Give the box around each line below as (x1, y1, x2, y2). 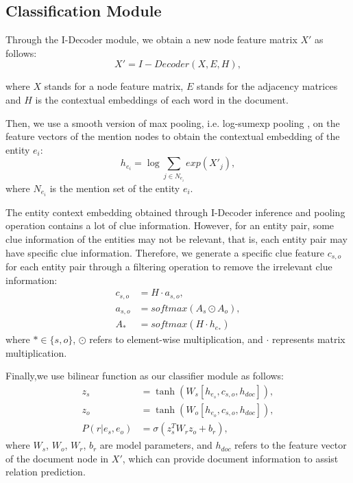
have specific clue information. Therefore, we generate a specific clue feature (5, 245, 325, 259)
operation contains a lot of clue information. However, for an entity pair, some (5, 218, 334, 233)
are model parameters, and (99, 438, 212, 452)
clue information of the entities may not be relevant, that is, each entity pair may (5, 231, 348, 246)
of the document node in (5, 451, 109, 465)
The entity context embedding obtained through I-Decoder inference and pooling (5, 204, 345, 219)
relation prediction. (5, 464, 86, 479)
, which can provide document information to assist (122, 451, 339, 465)
